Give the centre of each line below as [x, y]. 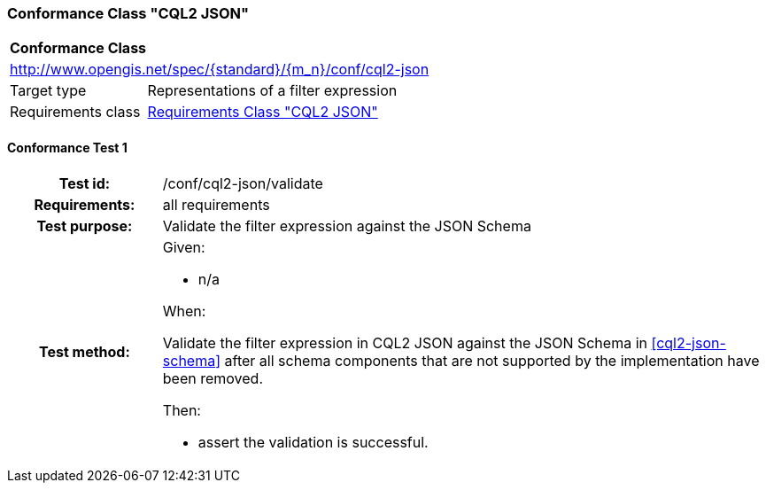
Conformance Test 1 [67, 147]
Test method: [84, 351]
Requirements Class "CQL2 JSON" [263, 112]
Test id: [85, 183]
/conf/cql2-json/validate [243, 183]
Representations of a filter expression [272, 91]
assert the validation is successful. [313, 442]
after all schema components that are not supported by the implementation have [492, 360]
